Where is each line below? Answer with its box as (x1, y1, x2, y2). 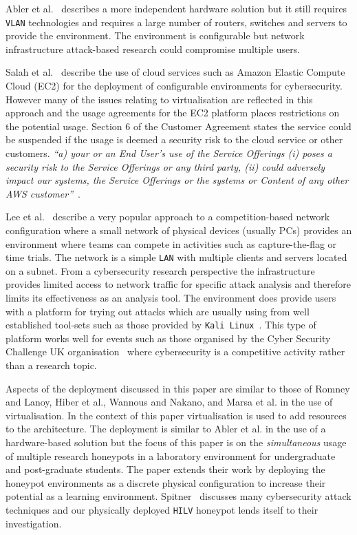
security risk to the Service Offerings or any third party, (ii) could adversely (6, 159, 325, 174)
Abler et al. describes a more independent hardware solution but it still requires (6, 1, 347, 15)
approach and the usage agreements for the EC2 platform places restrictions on (6, 105, 340, 120)
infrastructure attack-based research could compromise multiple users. (6, 41, 301, 56)
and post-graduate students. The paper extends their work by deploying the (6, 462, 325, 476)
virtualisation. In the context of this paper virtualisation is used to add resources (6, 408, 347, 422)
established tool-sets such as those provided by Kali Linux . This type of (6, 317, 316, 332)
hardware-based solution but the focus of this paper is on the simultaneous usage (6, 435, 347, 449)
